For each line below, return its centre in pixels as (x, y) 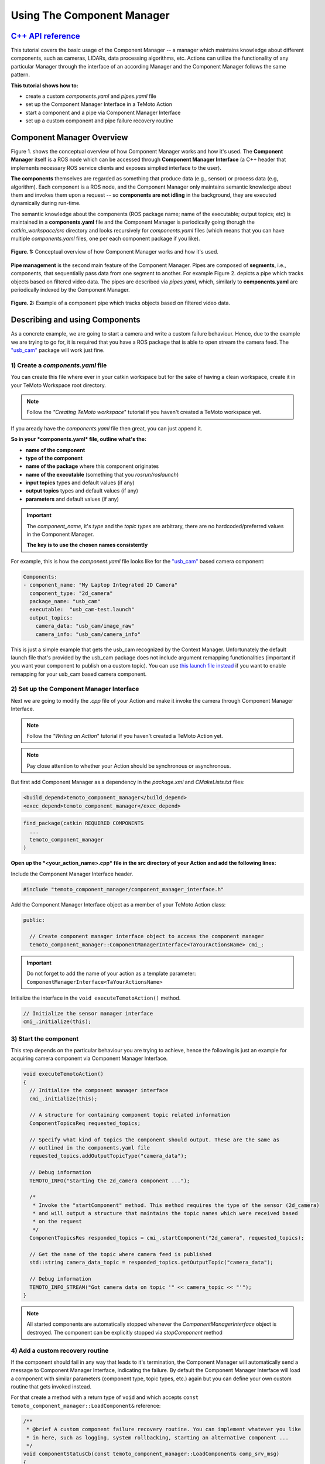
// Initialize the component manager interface (99, 1090)
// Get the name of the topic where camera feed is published (121, 1254)
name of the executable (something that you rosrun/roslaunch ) (102, 474)
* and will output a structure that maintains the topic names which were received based (165, 1213)
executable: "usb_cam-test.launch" (82, 610)
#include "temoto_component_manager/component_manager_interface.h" (124, 889)
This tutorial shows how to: (45, 85)
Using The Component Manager (90, 15)
